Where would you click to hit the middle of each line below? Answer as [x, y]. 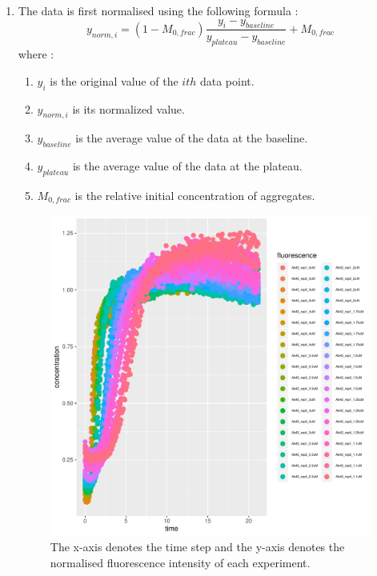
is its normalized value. [128, 108]
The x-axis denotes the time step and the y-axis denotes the [197, 547]
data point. [227, 80]
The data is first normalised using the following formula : [158, 10]
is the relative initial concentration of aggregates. [195, 195]
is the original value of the [114, 80]
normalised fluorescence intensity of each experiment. [180, 562]
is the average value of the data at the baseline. [192, 138]
